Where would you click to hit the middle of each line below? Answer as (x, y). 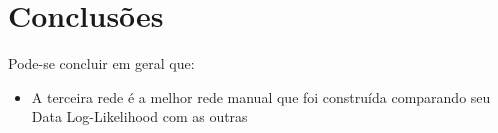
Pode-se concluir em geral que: (101, 63)
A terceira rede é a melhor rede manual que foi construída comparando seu (261, 96)
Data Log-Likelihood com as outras (139, 116)
